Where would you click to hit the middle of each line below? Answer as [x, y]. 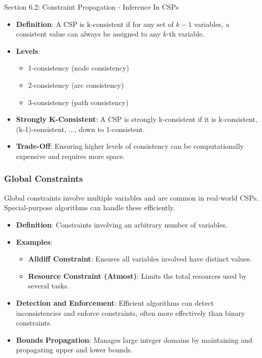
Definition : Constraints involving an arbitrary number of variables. [122, 224]
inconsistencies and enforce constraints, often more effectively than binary [130, 313]
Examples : [34, 241]
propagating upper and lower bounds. [74, 350]
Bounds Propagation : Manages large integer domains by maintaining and [134, 339]
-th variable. [185, 34]
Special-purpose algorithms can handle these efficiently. [90, 207]
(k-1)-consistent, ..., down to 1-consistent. [80, 129]
